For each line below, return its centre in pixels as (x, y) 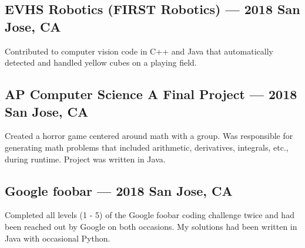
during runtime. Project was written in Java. (85, 159)
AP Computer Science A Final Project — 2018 (151, 94)
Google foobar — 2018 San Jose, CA (119, 190)
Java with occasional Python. (58, 238)
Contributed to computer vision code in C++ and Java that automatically (139, 51)
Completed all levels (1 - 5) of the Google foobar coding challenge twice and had (150, 215)
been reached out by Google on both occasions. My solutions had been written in (151, 226)
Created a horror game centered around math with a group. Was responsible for (149, 136)
